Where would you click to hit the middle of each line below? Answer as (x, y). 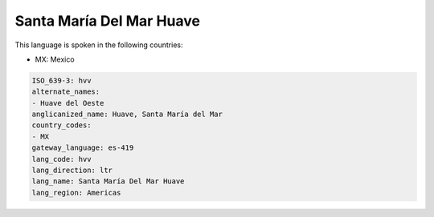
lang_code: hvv (61, 159)
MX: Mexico (55, 59)
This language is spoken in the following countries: (99, 45)
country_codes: (61, 125)
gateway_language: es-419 (83, 148)
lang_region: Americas (76, 193)
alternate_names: (66, 92)
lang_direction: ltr (72, 171)
